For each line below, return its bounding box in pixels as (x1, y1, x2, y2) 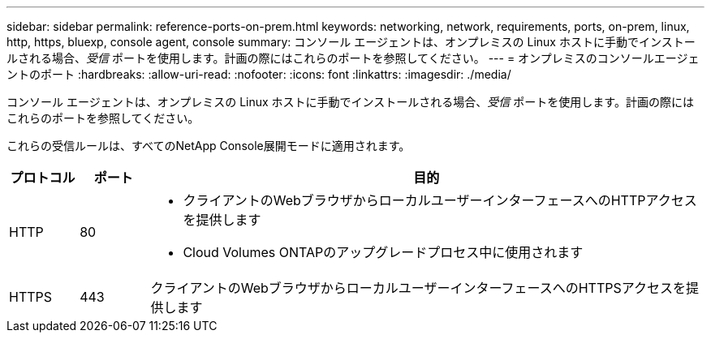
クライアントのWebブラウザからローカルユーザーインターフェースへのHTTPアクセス (183, 192, 697, 208)
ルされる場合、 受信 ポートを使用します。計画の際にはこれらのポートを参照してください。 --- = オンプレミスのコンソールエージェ (6, 51, 700, 65)
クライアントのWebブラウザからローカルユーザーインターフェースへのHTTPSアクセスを (150, 280, 686, 296)
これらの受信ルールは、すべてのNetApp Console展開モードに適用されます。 (6, 139, 411, 152)
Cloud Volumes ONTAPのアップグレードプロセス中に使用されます (183, 244, 584, 260)
